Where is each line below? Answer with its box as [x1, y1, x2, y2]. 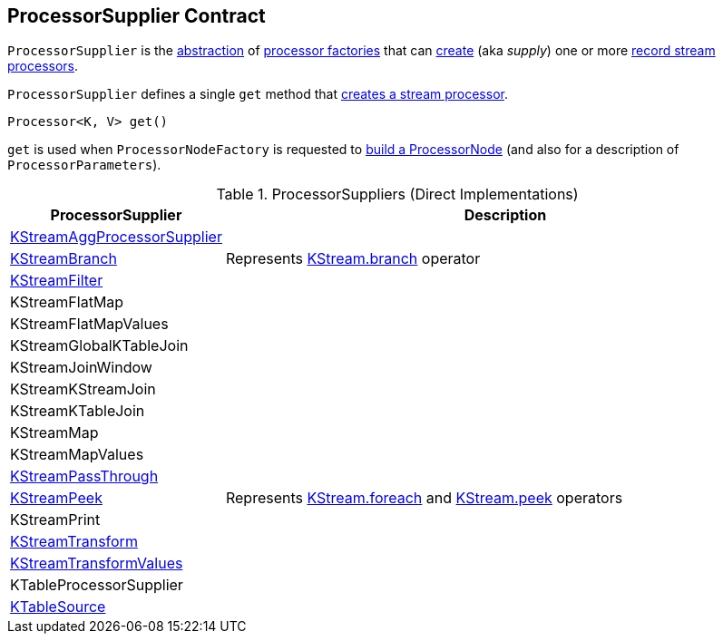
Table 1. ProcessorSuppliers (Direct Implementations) [216, 185, 579, 204]
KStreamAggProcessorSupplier [10, 228, 222, 247]
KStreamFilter [10, 271, 103, 290]
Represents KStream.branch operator [225, 249, 481, 268]
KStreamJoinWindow [10, 358, 152, 377]
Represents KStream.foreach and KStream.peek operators [225, 489, 623, 508]
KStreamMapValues [10, 445, 144, 464]
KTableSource [10, 597, 106, 617]
